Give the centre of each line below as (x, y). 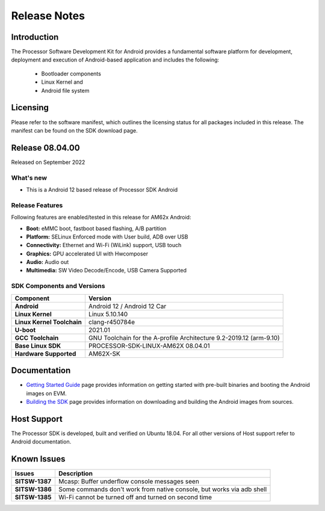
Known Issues (38, 459)
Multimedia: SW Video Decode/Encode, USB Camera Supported (106, 271)
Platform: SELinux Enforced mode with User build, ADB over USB (107, 237)
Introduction (35, 37)
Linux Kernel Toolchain (48, 322)
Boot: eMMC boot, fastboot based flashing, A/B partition (96, 228)
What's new (29, 178)
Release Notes (48, 16)
